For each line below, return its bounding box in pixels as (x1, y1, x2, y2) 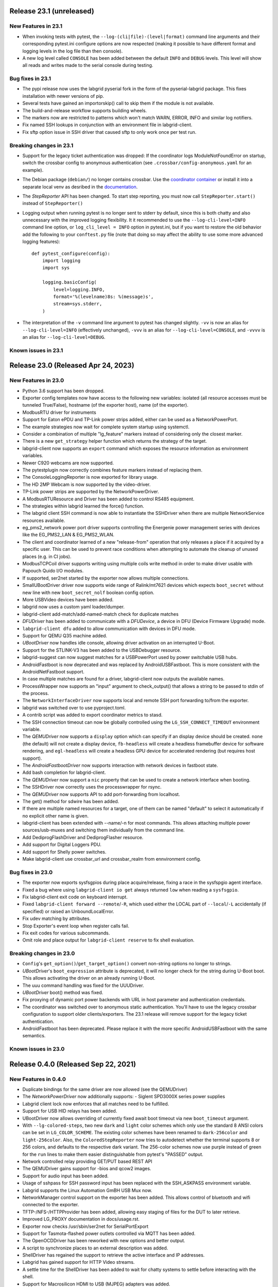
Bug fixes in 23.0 (9, 868, 53, 876)
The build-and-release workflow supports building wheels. (22, 107, 147, 113)
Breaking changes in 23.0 (9, 950, 75, 957)
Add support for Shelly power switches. (22, 848, 107, 855)
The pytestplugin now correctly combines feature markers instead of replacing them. (22, 466, 203, 473)
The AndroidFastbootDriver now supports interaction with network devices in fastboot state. (22, 762, 218, 768)
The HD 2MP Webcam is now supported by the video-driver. (22, 481, 151, 488)
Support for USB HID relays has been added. (22, 1108, 117, 1114)
